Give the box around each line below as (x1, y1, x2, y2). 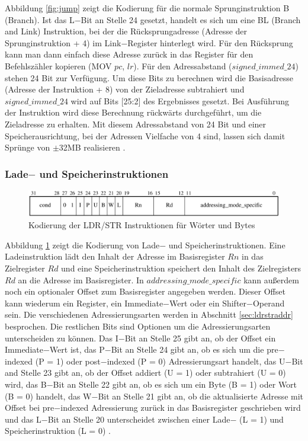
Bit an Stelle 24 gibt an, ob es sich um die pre (111, 343, 278, 356)
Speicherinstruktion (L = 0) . (5, 424, 111, 437)
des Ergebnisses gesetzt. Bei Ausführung (143, 94, 289, 107)
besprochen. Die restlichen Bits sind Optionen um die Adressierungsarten (5, 320, 271, 332)
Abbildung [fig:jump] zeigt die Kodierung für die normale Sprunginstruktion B (5, 2, 290, 14)
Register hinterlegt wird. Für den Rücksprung (127, 36, 293, 49)
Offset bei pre (5, 401, 54, 414)
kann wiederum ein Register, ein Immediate (5, 296, 163, 309)
